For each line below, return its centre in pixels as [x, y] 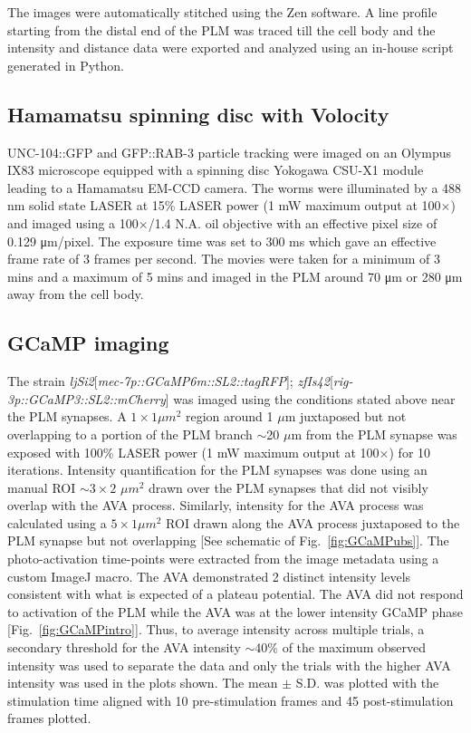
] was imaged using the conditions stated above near [310, 398]
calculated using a [57, 522]
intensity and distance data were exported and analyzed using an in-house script [231, 48]
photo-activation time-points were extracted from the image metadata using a [223, 559]
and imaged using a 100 [73, 222]
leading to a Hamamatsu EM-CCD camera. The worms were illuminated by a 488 [235, 187]
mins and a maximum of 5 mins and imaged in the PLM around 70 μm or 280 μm [235, 276]
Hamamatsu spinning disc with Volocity [198, 114]
